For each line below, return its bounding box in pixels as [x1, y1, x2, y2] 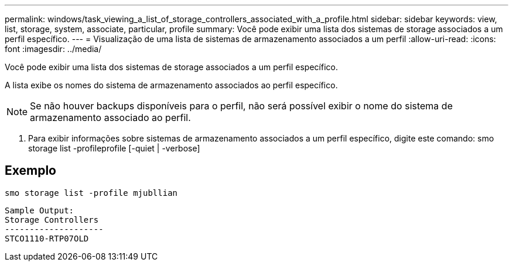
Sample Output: [5, 205, 74, 215]
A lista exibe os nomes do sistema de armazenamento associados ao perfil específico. [5, 80, 338, 90]
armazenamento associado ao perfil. [30, 112, 191, 123]
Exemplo [5, 163, 56, 178]
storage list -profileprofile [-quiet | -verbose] [28, 143, 200, 153]
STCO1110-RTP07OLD [5, 233, 89, 243]
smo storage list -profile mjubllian [5, 188, 178, 198]
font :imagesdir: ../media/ [5, 44, 102, 54]
